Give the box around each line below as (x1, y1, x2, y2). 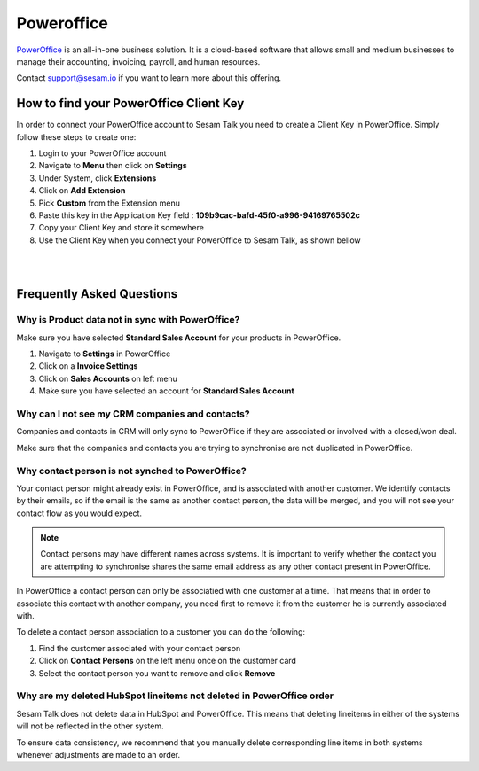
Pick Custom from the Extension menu (38, 198, 181, 208)
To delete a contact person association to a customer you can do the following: (16, 627, 306, 637)
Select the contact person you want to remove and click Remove (38, 667, 276, 678)
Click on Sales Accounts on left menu (38, 373, 177, 384)
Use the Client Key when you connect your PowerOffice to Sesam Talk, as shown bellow (38, 235, 361, 245)
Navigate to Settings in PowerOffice (38, 348, 171, 359)
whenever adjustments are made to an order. (16, 749, 181, 759)
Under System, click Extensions (38, 173, 157, 183)
